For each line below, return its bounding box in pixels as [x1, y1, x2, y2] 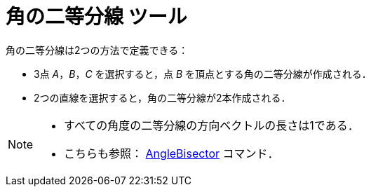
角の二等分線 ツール [6, 5, 187, 29]
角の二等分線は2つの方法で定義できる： [6, 43, 189, 56]
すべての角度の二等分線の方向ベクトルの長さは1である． [64, 118, 359, 132]
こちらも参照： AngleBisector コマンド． [64, 146, 279, 160]
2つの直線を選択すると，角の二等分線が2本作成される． [34, 91, 291, 104]
